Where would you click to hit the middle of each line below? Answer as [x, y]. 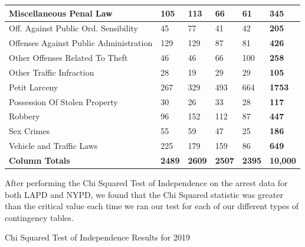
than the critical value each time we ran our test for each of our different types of [152, 206]
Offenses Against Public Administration [81, 43]
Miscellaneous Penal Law [61, 13]
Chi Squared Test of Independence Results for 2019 [97, 237]
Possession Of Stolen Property [63, 101]
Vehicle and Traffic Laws [53, 146]
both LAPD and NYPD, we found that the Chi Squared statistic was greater [144, 194]
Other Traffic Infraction [52, 72]
